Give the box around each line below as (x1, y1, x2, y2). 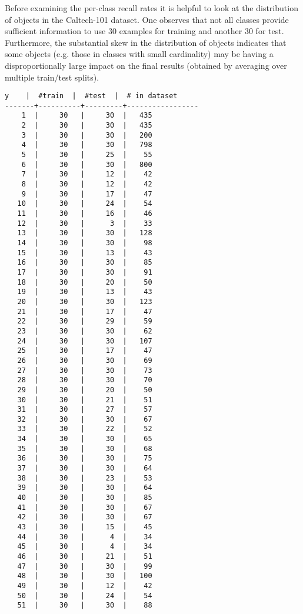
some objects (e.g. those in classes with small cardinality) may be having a (5, 48, 274, 60)
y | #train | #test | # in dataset (5, 92, 178, 101)
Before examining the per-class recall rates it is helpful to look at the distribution (5, 2, 298, 14)
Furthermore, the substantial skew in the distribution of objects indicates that (5, 36, 287, 48)
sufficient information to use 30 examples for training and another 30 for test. (5, 25, 284, 37)
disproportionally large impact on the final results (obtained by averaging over (5, 59, 287, 71)
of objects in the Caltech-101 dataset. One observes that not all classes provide (5, 13, 289, 25)
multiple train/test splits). (5, 71, 99, 83)
